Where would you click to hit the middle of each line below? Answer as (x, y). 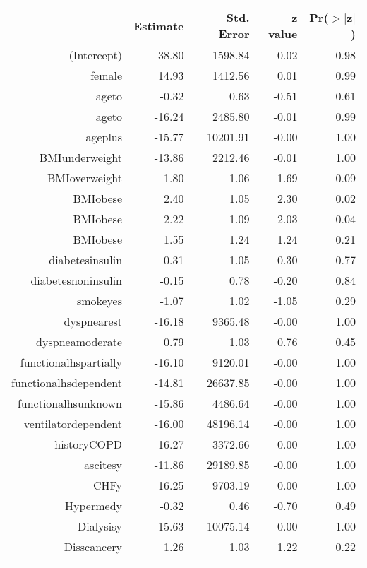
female (107, 75)
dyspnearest (93, 321)
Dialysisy (100, 526)
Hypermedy (94, 505)
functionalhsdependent (67, 383)
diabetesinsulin (86, 260)
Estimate (159, 25)
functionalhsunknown (70, 403)
